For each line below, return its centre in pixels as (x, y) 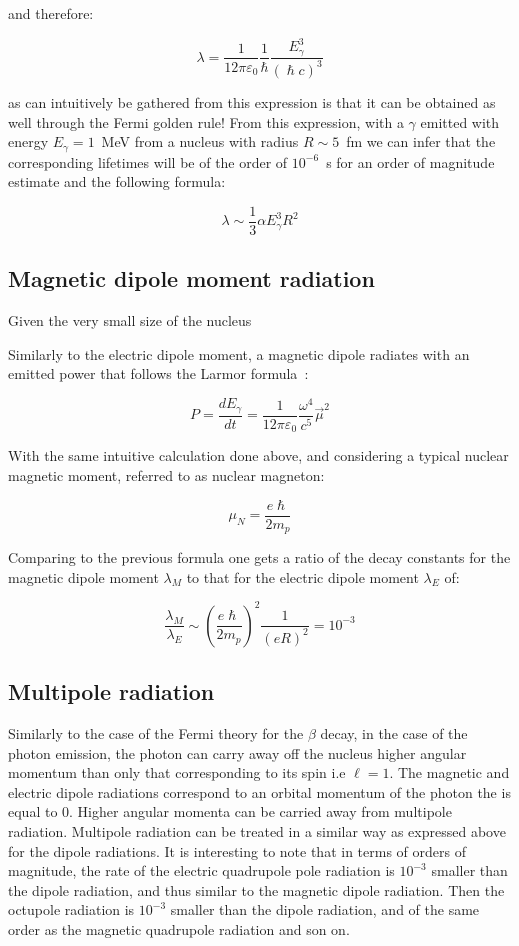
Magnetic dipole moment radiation (191, 278)
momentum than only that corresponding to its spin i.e (177, 772)
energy (28, 141)
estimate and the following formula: (117, 181)
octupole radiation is (71, 909)
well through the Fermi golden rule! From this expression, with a (206, 121)
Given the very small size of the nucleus (130, 320)
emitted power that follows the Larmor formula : (158, 373)
